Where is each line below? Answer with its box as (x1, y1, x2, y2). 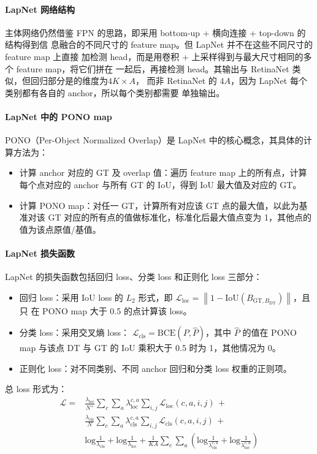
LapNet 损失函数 (5, 246, 75, 259)
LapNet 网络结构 (5, 2, 75, 15)
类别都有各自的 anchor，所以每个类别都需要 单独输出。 (5, 86, 225, 99)
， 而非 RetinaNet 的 (135, 74, 217, 87)
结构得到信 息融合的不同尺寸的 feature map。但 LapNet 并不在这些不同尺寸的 (5, 38, 313, 51)
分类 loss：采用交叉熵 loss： (19, 326, 129, 339)
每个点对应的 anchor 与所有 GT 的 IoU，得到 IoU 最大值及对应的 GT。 (19, 178, 302, 191)
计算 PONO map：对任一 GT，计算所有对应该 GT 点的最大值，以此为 (19, 199, 299, 211)
